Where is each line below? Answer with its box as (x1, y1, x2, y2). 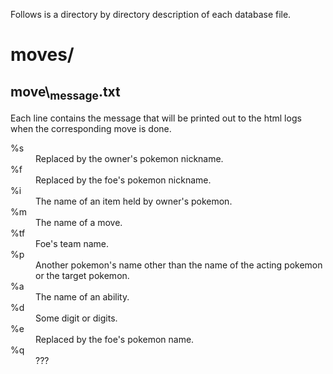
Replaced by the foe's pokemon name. (35, 334, 195, 346)
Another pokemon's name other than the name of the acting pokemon (35, 259, 323, 271)
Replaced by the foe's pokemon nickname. (35, 174, 212, 186)
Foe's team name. (35, 238, 109, 250)
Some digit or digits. (35, 312, 118, 324)
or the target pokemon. (35, 270, 130, 282)
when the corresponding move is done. (10, 123, 172, 135)
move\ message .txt (10, 83, 121, 103)
